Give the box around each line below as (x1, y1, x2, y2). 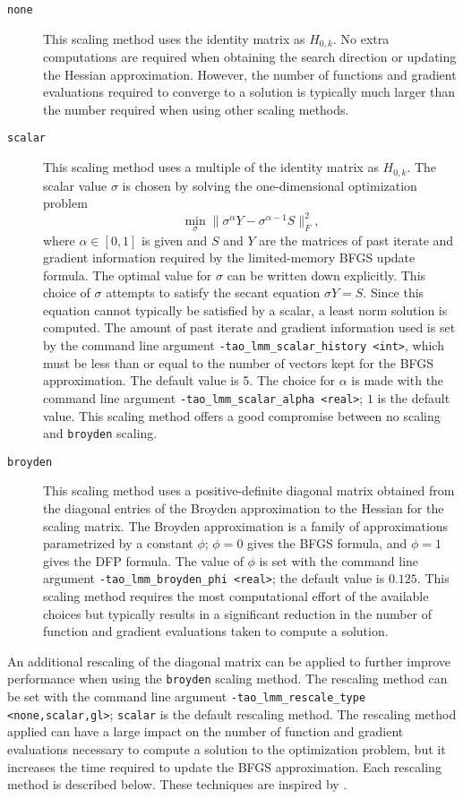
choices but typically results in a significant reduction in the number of (43, 604, 433, 623)
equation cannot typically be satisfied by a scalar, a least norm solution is (43, 300, 448, 319)
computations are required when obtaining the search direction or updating (43, 47, 457, 66)
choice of (43, 283, 90, 302)
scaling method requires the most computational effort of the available (43, 587, 429, 606)
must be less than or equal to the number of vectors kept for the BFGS (43, 353, 434, 372)
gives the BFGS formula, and (247, 534, 407, 553)
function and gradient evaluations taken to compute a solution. (43, 622, 389, 640)
